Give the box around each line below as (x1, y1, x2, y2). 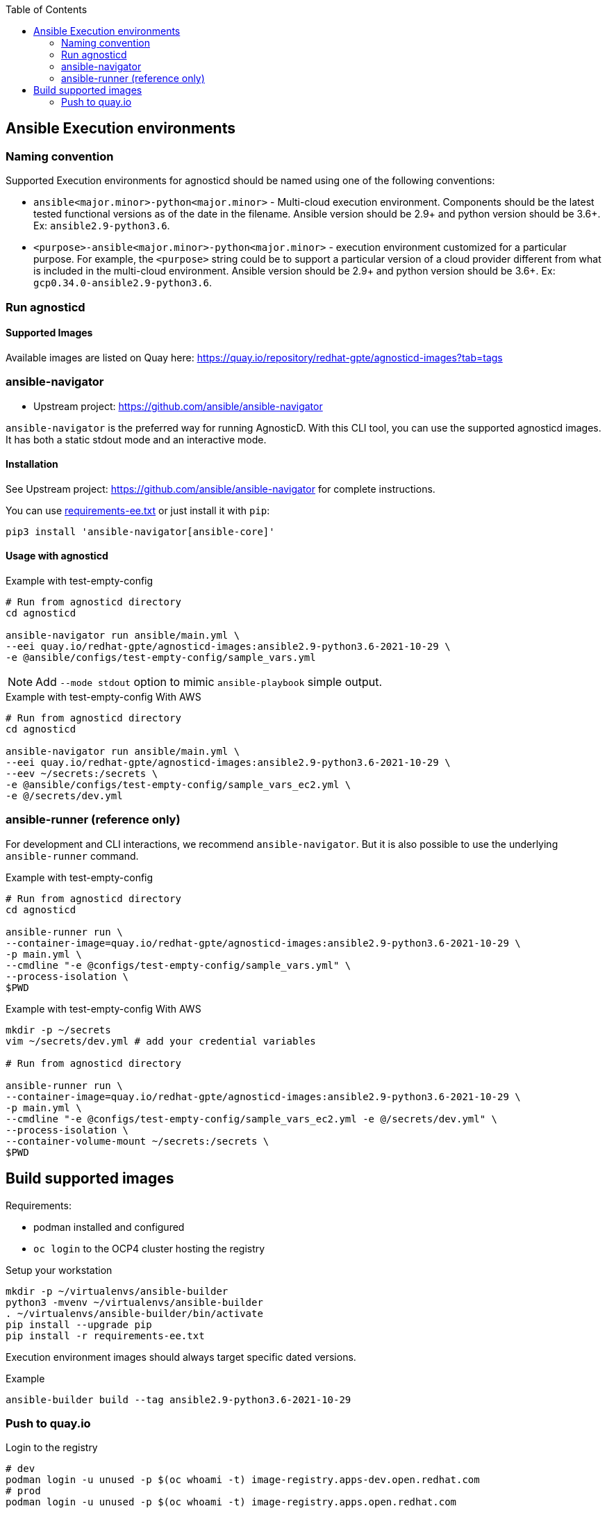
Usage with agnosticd (6, 550, 108, 562)
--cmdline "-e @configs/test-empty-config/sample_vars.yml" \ (6, 959, 351, 971)
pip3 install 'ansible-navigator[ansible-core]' (6, 525, 275, 537)
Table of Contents (6, 3, 88, 15)
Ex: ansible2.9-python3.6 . (33, 220, 170, 232)
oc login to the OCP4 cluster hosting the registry (33, 1242, 265, 1254)
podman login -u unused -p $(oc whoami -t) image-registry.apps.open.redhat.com (6, 1496, 457, 1508)
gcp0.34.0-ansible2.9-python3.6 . (33, 277, 212, 289)
